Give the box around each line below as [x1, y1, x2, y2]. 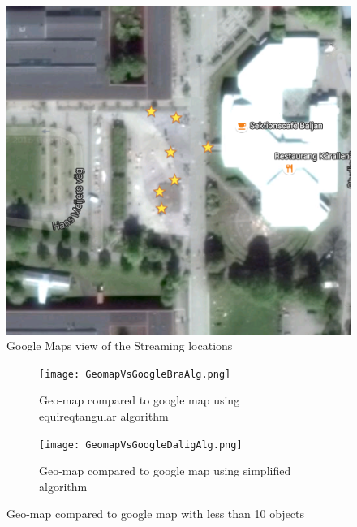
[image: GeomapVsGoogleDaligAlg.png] [39, 438, 243, 451]
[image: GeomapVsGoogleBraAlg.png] [39, 368, 231, 380]
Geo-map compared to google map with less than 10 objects [6, 505, 305, 522]
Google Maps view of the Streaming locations [6, 337, 233, 354]
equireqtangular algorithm [39, 408, 169, 424]
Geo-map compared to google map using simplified [39, 462, 291, 479]
